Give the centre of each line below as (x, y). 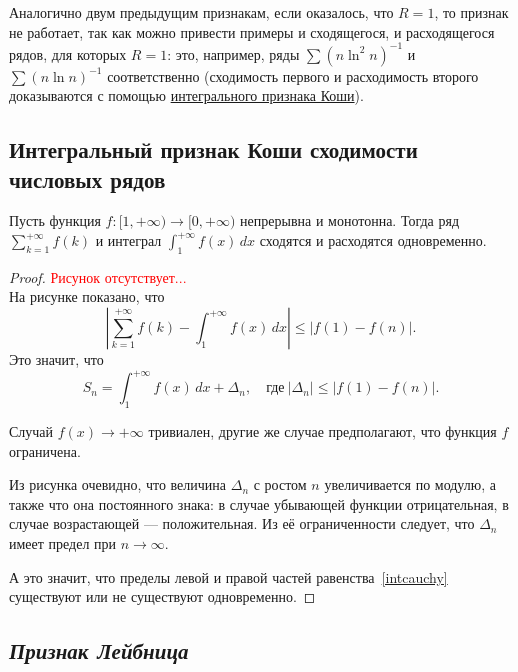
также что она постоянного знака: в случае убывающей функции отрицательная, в (259, 503)
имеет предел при (63, 542)
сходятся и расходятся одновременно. (373, 240)
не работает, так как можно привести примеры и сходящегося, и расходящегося (252, 31)
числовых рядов (87, 178)
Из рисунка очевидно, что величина (118, 484)
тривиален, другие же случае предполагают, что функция (322, 430)
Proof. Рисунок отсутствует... (98, 276)
